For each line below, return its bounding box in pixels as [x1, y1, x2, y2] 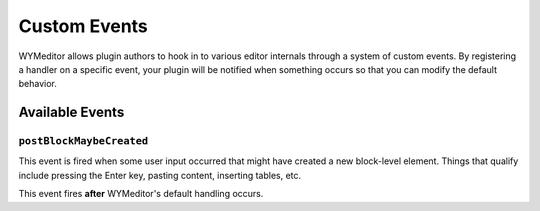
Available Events [18, 104, 125, 121]
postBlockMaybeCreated [18, 135, 149, 148]
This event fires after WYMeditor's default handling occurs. [18, 188, 264, 200]
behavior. [18, 78, 57, 90]
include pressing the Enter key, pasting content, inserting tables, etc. [18, 169, 302, 181]
